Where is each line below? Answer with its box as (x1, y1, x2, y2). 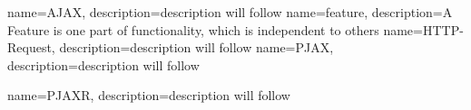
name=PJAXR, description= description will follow (7, 86, 290, 105)
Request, (7, 38, 55, 57)
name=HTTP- (383, 20, 464, 39)
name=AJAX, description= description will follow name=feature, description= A (7, 3, 453, 21)
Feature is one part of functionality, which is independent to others (7, 20, 379, 39)
